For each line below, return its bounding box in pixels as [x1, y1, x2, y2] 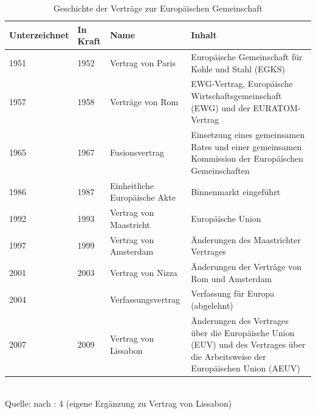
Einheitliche [109, 179, 154, 191]
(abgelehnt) [191, 299, 233, 312]
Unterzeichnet [9, 29, 69, 41]
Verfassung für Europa [191, 287, 275, 300]
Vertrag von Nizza [109, 266, 177, 278]
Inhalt [191, 29, 217, 41]
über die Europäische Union [191, 326, 295, 339]
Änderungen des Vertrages [191, 314, 289, 326]
